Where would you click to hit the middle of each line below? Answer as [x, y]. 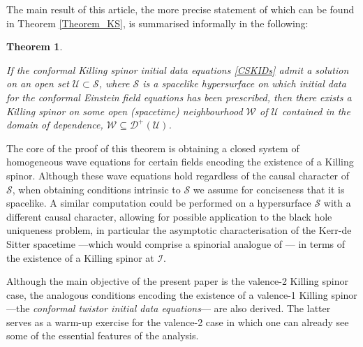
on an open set [38, 83]
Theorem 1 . [35, 46]
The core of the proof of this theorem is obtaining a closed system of [153, 148]
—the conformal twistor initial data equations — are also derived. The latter [169, 308]
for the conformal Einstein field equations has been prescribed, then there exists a [179, 97]
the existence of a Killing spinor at [80, 257]
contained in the [316, 111]
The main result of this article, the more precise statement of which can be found [180, 9]
